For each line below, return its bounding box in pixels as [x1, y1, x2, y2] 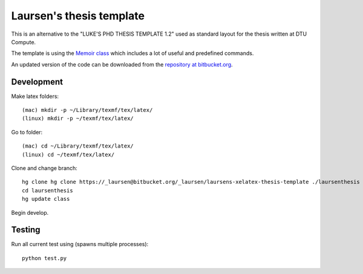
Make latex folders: [11, 93, 59, 100]
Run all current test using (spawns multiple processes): [11, 241, 149, 248]
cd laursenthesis [22, 187, 73, 194]
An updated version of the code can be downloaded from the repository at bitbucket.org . [11, 60, 233, 68]
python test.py [22, 255, 67, 261]
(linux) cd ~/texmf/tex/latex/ [22, 151, 115, 158]
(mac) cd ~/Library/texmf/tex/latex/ [22, 143, 134, 149]
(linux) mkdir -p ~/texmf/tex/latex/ [22, 115, 134, 122]
